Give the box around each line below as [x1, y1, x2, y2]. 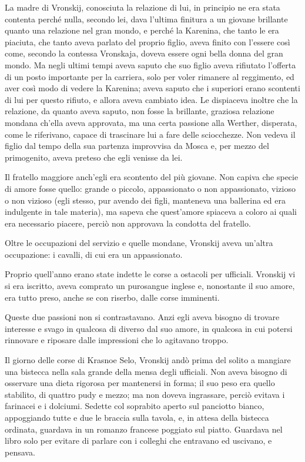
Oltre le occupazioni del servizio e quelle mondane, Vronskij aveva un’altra [5, 237, 273, 249]
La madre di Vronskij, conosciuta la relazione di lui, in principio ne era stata [5, 1, 280, 13]
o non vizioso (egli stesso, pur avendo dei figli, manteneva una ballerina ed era [5, 194, 286, 206]
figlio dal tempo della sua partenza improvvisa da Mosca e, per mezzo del [5, 139, 269, 152]
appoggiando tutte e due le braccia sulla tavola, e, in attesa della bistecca [5, 411, 269, 423]
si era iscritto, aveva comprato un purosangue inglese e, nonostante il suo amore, [5, 280, 295, 292]
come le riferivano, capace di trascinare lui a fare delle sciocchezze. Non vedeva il [5, 128, 296, 140]
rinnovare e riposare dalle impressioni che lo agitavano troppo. [5, 334, 229, 346]
